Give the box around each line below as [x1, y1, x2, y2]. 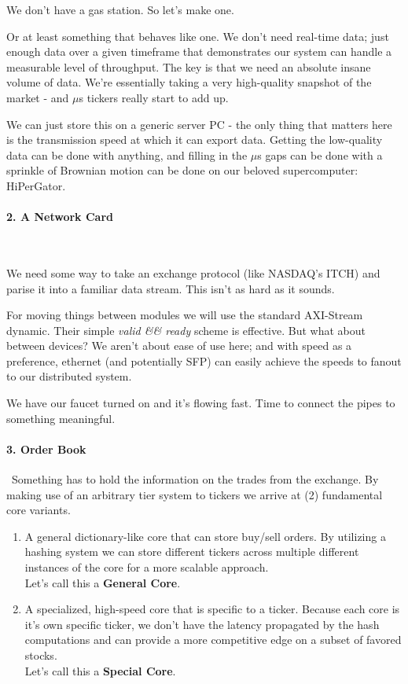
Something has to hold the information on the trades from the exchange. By [11, 471, 379, 487]
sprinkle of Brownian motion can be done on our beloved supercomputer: [6, 162, 358, 178]
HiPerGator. [6, 177, 66, 193]
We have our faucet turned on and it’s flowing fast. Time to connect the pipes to [6, 395, 395, 411]
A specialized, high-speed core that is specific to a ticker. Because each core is [24, 601, 400, 617]
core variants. [6, 502, 71, 518]
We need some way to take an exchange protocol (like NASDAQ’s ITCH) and [6, 264, 380, 281]
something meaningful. [6, 410, 116, 426]
